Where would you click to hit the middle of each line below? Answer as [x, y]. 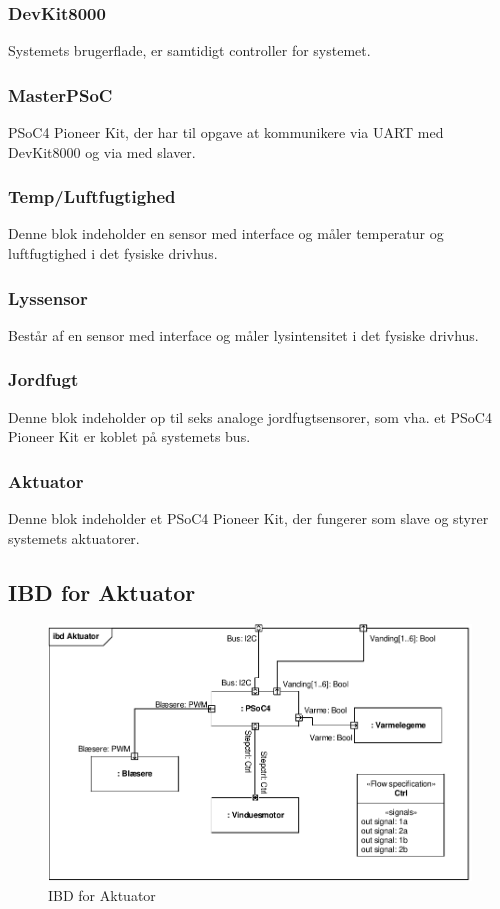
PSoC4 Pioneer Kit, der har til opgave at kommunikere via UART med [226, 132]
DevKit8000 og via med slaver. [102, 151]
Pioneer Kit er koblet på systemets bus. [129, 436]
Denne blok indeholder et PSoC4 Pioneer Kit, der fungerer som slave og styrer [248, 518]
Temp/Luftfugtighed [92, 196]
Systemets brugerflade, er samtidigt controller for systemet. [189, 50]
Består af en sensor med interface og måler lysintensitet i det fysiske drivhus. [243, 334]
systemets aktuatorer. [74, 537]
